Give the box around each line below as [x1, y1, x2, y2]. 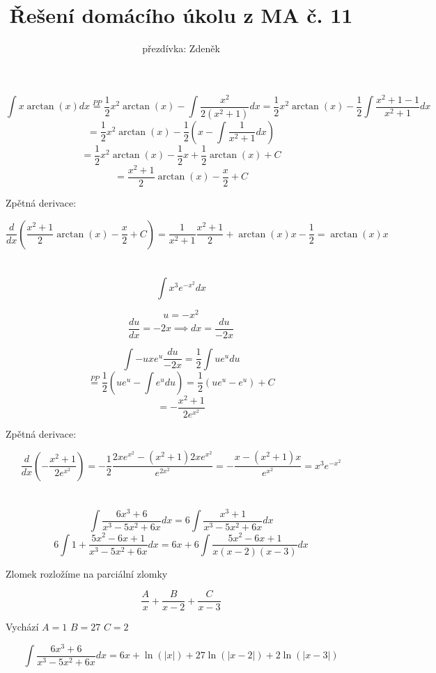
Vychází [6, 619, 39, 634]
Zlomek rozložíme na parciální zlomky [6, 566, 168, 580]
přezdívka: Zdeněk [142, 41, 220, 56]
